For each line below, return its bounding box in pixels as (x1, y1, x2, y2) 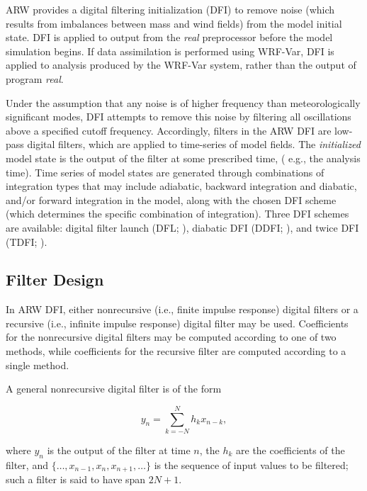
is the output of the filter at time (47, 442, 191, 457)
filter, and (6, 457, 48, 472)
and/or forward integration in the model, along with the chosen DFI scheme (6, 192, 337, 207)
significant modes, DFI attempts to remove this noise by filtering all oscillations (6, 109, 351, 124)
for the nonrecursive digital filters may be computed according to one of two (6, 329, 337, 344)
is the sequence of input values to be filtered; (154, 457, 349, 472)
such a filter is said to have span (6, 472, 146, 487)
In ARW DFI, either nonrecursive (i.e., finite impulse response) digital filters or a (6, 302, 358, 317)
